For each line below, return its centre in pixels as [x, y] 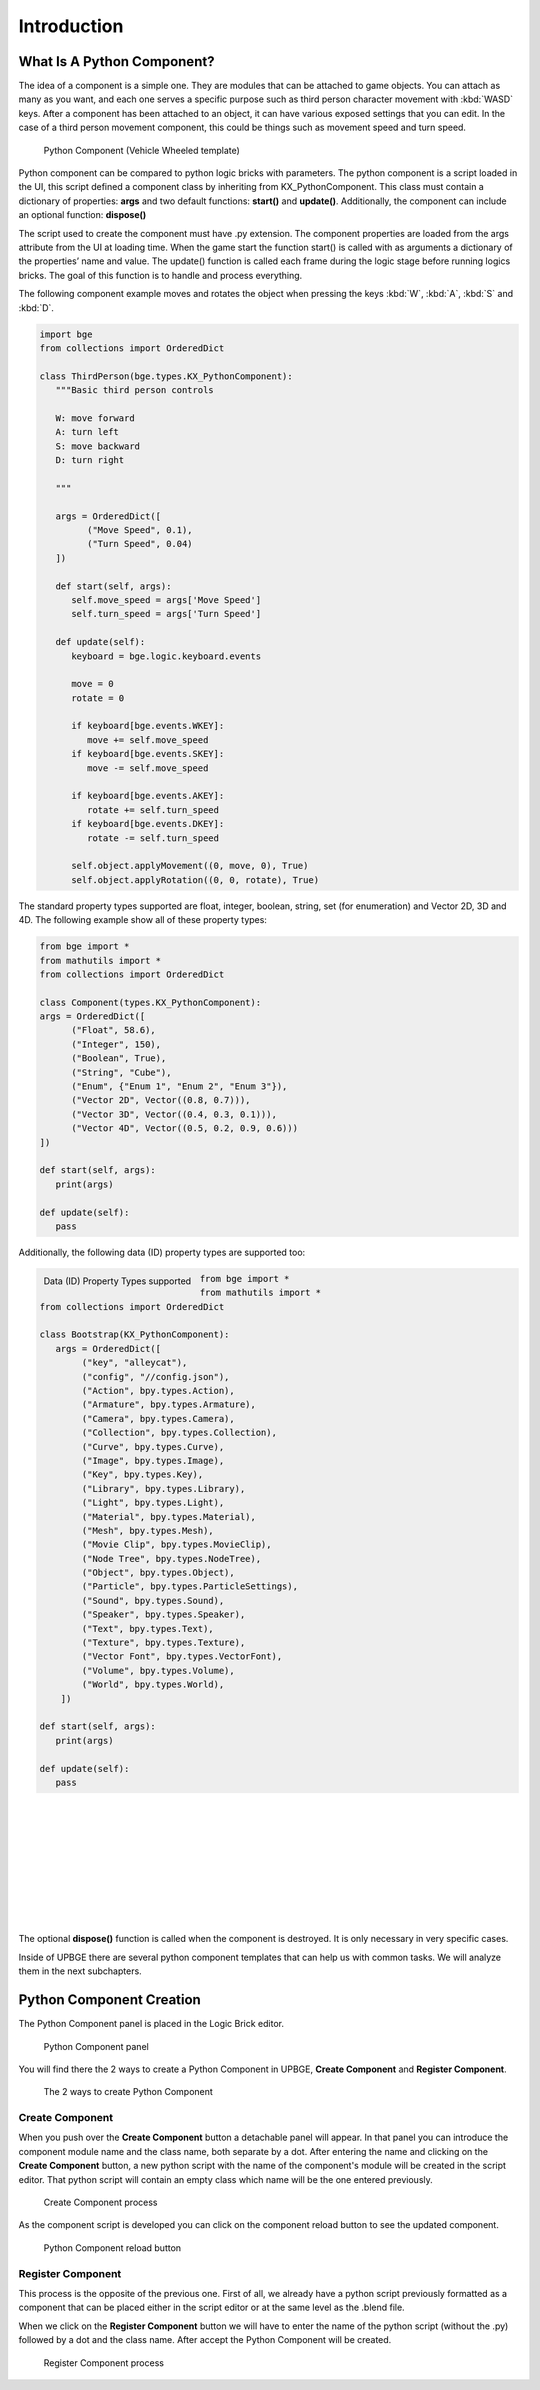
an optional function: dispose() [82, 215]
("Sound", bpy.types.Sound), [153, 1600]
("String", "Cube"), [121, 1072]
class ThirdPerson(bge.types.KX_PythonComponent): [166, 376]
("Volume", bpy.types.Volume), [158, 1670]
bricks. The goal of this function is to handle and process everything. [160, 275]
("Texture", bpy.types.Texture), [163, 1643]
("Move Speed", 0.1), [140, 529]
